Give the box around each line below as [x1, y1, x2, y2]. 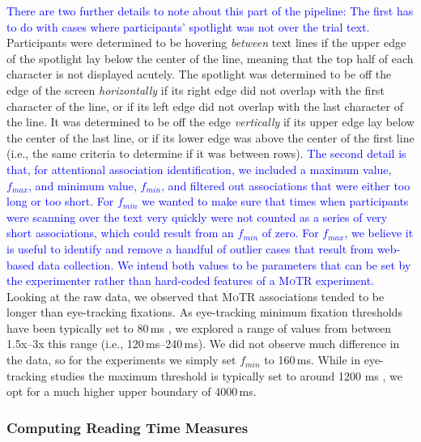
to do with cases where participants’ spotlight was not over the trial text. [6, 18, 370, 35]
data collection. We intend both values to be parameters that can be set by [37, 256, 411, 273]
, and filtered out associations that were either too [161, 176, 410, 193]
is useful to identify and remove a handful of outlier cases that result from [6, 240, 374, 257]
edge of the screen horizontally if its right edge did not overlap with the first [6, 81, 385, 98]
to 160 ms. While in [264, 351, 361, 368]
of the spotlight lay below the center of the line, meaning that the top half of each [6, 49, 414, 66]
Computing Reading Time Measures [6, 417, 249, 437]
